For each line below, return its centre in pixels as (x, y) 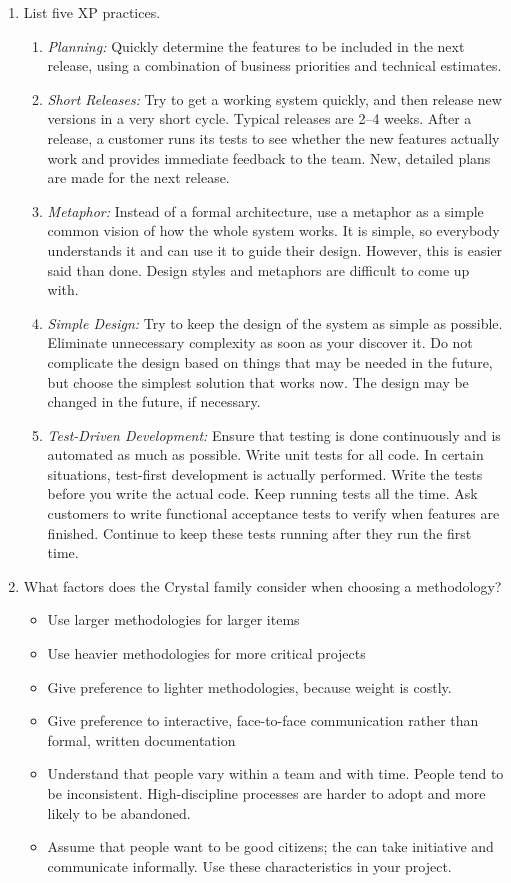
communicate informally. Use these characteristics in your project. (249, 865)
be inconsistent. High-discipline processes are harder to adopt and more (266, 793)
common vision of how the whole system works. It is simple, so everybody (273, 230)
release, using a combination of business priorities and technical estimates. (274, 65)
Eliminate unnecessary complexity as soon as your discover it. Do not (260, 342)
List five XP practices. (92, 12)
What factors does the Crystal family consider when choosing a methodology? (262, 585)
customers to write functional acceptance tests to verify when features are (273, 513)
